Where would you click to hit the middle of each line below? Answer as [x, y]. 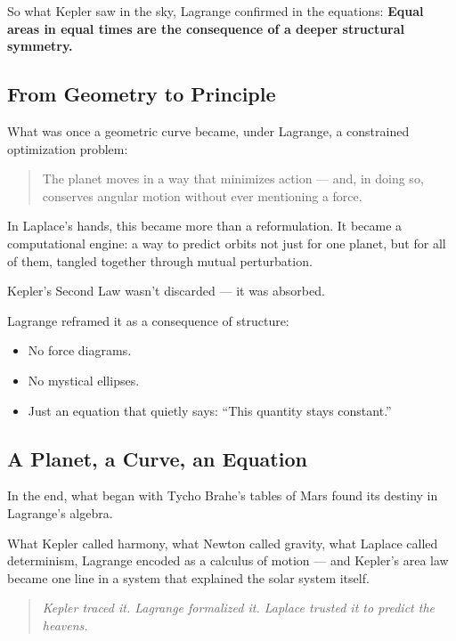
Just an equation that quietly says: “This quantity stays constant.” [210, 410]
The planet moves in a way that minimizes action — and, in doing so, [233, 179]
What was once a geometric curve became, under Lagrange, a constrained [208, 130]
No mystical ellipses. [84, 380]
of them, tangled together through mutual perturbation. [160, 260]
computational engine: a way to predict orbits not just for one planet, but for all [227, 243]
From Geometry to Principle [142, 94]
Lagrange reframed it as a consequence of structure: [148, 320]
